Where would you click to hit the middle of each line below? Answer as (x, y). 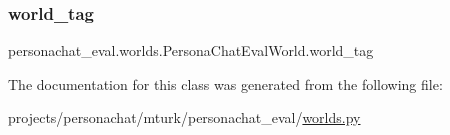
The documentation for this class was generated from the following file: (225, 83)
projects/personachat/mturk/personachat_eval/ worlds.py (184, 117)
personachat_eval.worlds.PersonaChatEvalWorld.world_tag (191, 50)
